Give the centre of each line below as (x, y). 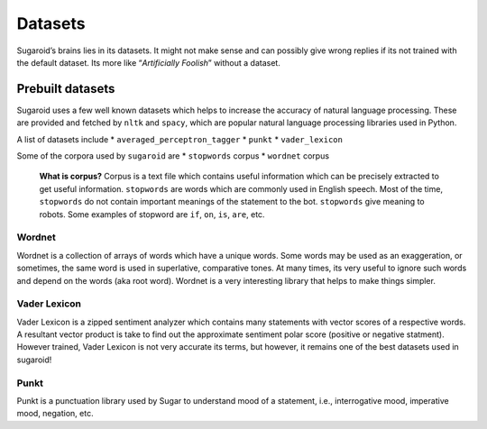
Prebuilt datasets (66, 89)
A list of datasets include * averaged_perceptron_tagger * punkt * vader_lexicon (179, 139)
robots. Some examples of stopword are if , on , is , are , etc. (152, 214)
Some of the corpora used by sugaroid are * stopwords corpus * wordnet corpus (173, 156)
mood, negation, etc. (55, 414)
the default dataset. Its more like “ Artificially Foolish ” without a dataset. (149, 62)
